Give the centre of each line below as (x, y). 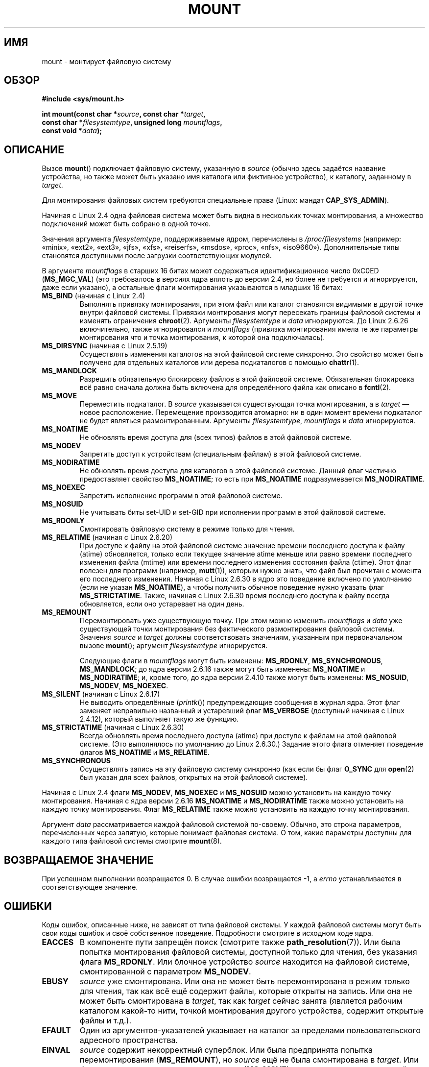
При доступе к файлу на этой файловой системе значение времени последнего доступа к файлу (242, 546)
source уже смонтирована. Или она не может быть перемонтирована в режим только (245, 981)
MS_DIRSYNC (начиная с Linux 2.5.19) (105, 346)
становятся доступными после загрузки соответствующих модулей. (157, 256)
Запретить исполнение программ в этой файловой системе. (181, 496)
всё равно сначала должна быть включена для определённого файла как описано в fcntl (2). (235, 388)
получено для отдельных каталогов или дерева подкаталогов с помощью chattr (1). (219, 363)
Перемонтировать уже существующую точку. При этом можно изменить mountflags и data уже (241, 621)
